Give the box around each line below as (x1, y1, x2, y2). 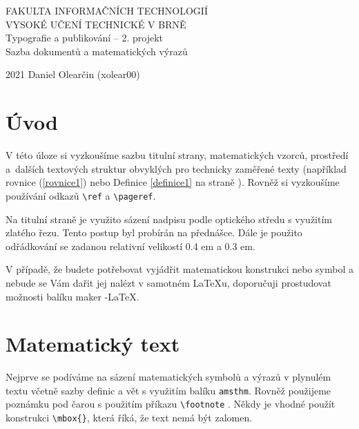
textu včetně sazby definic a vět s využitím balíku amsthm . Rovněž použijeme (6, 383, 331, 397)
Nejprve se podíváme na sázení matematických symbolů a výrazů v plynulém (6, 370, 331, 384)
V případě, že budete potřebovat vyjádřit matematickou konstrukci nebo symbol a (6, 262, 353, 276)
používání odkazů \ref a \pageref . (6, 188, 156, 202)
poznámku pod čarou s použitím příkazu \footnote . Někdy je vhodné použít (6, 397, 336, 411)
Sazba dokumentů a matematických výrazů (6, 44, 188, 58)
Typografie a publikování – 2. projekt (6, 30, 164, 45)
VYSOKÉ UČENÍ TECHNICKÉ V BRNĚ (6, 17, 186, 31)
